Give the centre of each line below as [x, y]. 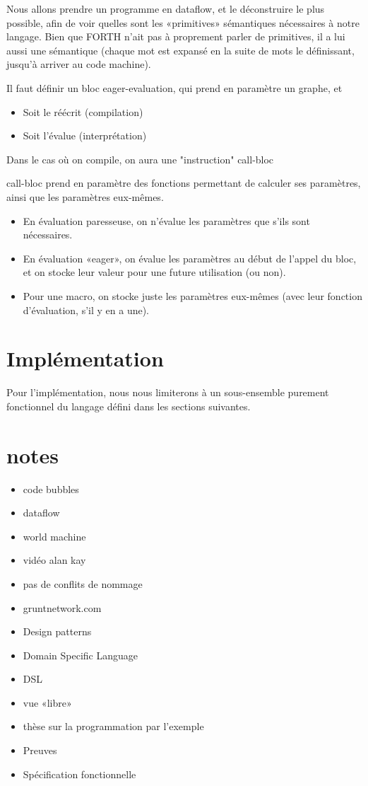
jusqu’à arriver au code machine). [79, 64]
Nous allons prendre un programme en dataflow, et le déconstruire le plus [166, 8]
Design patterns [57, 631]
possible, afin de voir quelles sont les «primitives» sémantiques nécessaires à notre [183, 22]
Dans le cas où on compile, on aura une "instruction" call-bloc [140, 159]
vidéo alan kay [54, 560]
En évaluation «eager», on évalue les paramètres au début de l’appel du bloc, [190, 258]
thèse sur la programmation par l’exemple [113, 726]
